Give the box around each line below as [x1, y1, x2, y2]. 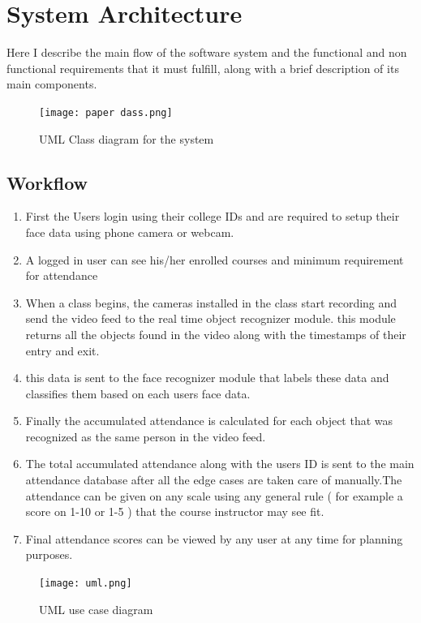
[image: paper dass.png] [39, 106, 173, 118]
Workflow [6, 170, 88, 195]
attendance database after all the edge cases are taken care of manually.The [25, 471, 402, 488]
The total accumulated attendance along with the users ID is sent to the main [25, 455, 415, 472]
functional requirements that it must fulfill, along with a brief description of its [6, 59, 399, 76]
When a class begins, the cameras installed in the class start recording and [25, 294, 397, 311]
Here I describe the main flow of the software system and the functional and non [6, 44, 407, 61]
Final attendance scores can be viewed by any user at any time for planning [25, 530, 403, 547]
